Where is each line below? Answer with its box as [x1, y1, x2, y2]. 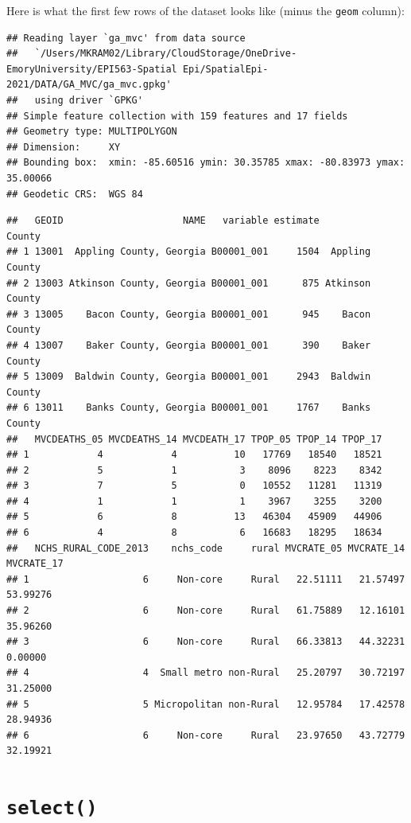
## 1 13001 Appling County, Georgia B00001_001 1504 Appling [6, 246, 371, 258]
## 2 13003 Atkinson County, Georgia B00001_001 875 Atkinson [6, 277, 371, 289]
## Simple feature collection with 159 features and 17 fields [6, 110, 348, 122]
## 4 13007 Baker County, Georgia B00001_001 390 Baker [6, 339, 371, 351]
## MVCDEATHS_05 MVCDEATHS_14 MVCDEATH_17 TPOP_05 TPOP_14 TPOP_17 [6, 433, 382, 445]
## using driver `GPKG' [6, 95, 143, 107]
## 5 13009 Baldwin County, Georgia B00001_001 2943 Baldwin [6, 371, 371, 383]
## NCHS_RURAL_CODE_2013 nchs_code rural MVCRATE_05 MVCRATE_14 [6, 542, 405, 554]
